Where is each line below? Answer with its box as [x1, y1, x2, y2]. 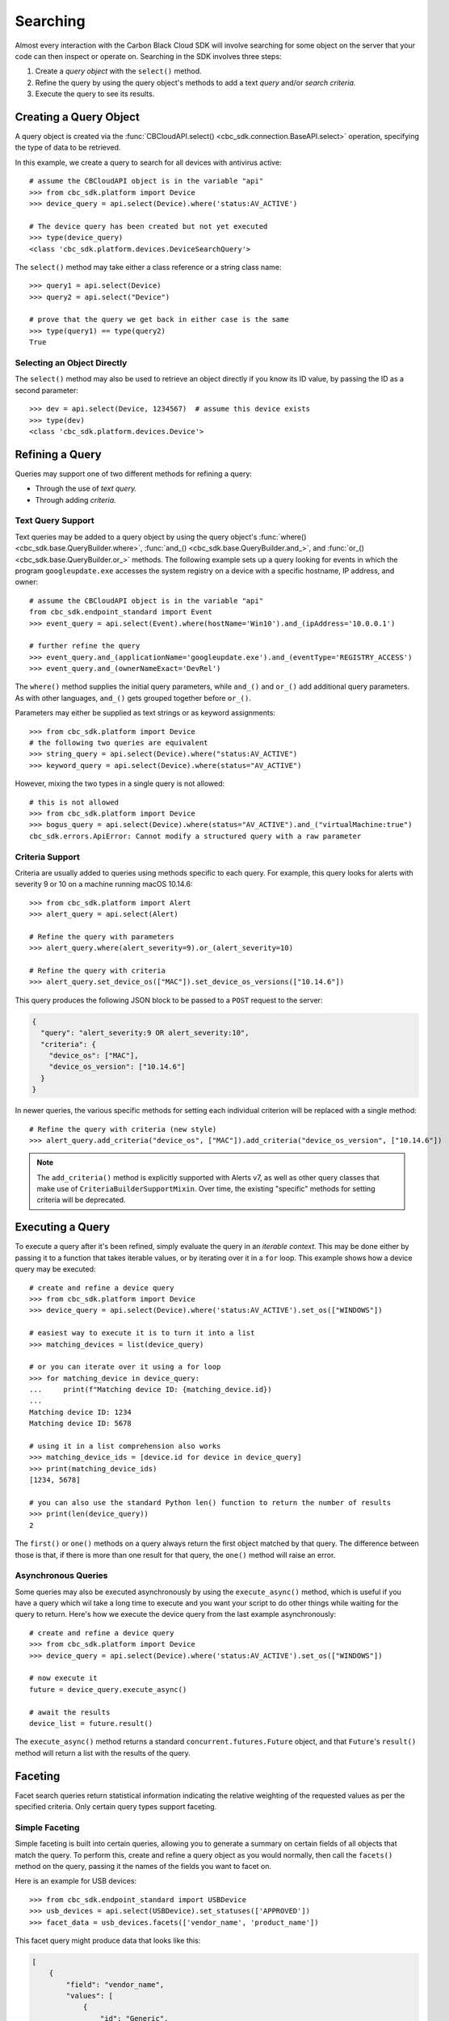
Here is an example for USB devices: [15, 1876, 137, 1886]
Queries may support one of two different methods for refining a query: [15, 469, 252, 479]
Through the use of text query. [35, 483, 137, 493]
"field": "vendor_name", [65, 1980, 165, 1989]
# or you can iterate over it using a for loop [29, 1362, 221, 1372]
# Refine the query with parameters [29, 932, 174, 941]
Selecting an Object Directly [15, 357, 128, 369]
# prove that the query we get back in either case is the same [29, 315, 290, 324]
